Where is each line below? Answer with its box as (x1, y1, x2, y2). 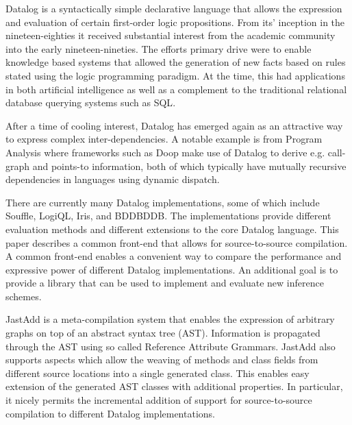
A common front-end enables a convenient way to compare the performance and (5, 249, 342, 263)
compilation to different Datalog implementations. (5, 406, 215, 420)
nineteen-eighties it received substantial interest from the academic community (5, 28, 336, 42)
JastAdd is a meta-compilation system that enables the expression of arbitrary (5, 312, 335, 326)
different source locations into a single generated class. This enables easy (5, 365, 310, 380)
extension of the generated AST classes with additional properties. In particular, (5, 379, 343, 393)
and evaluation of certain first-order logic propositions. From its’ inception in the (5, 14, 345, 29)
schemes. (5, 289, 42, 303)
